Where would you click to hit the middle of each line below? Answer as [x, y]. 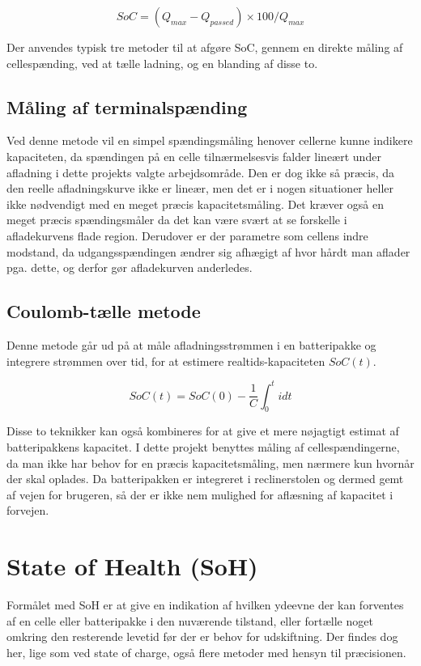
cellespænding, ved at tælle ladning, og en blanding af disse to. [162, 63]
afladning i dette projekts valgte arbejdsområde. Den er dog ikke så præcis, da [201, 172]
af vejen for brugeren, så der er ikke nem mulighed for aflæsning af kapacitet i [200, 494]
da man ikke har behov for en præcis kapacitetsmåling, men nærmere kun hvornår [210, 462]
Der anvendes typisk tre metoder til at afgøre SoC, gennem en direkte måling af [205, 47]
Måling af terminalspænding [127, 106]
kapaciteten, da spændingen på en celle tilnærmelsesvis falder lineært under [194, 156]
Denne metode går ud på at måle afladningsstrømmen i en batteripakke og [191, 344]
